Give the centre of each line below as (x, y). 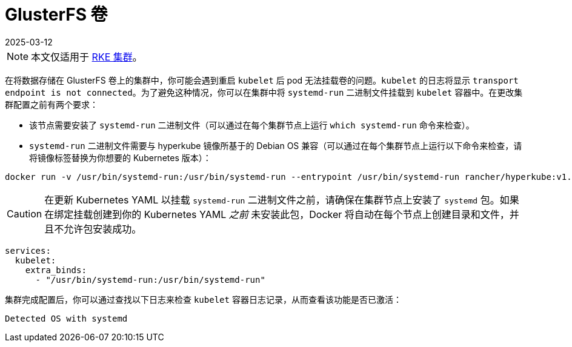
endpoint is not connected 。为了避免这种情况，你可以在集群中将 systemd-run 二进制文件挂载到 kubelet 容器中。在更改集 (264, 92)
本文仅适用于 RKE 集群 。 (87, 57)
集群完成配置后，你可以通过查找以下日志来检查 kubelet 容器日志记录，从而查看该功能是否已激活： (203, 299)
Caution (25, 213)
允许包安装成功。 (103, 229)
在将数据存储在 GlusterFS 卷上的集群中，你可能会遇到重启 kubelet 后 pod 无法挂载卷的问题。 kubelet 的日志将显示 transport (262, 80)
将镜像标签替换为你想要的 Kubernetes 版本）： (120, 157)
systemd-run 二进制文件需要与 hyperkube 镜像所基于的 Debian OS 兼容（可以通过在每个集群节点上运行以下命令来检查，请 (276, 145)
